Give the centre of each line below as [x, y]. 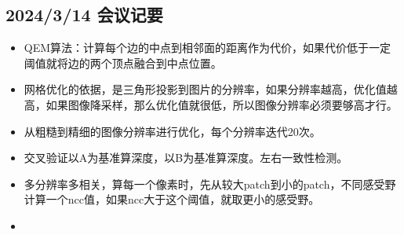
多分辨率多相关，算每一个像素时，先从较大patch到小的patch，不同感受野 [210, 184]
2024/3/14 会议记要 [84, 15]
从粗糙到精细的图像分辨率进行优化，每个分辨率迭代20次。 [172, 131]
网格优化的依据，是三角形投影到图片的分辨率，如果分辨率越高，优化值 [205, 89]
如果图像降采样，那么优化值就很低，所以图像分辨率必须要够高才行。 [222, 104]
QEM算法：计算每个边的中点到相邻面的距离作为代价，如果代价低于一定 [207, 48]
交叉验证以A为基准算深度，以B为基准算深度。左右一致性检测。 [186, 158]
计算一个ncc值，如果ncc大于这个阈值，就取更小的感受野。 [172, 199]
